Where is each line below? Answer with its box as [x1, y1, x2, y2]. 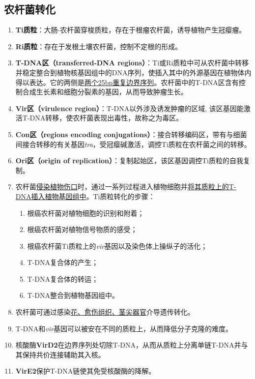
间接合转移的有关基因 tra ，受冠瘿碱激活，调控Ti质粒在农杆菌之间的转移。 [15, 139, 251, 149]
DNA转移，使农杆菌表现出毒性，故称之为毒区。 [29, 113, 183, 123]
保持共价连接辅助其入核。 [22, 349, 105, 359]
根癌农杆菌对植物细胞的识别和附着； [27, 207, 144, 218]
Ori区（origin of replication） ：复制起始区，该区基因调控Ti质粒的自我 [15, 155, 243, 166]
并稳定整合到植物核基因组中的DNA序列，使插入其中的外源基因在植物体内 [15, 67, 252, 77]
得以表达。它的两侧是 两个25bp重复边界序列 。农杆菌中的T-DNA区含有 [15, 77, 239, 87]
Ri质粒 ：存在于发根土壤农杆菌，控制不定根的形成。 [15, 41, 182, 51]
